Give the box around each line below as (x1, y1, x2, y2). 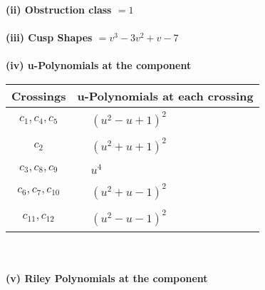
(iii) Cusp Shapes (6, 30, 93, 45)
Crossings (11, 87, 66, 104)
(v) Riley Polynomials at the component (6, 271, 208, 286)
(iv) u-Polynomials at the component (6, 58, 192, 73)
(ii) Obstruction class (6, 2, 112, 16)
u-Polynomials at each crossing (77, 87, 254, 104)
